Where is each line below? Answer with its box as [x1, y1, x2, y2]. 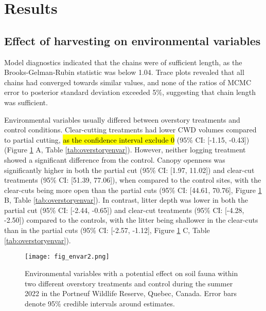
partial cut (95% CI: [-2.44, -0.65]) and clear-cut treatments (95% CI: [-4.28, [4, 204, 244, 215]
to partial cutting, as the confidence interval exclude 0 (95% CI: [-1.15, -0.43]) [4, 134, 250, 145]
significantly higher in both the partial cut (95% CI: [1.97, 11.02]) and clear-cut [4, 164, 255, 175]
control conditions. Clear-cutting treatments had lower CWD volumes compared [4, 124, 257, 135]
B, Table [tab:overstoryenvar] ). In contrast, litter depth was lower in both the [4, 195, 248, 205]
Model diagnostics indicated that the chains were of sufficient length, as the [4, 56, 242, 67]
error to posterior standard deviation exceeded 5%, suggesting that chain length [4, 87, 256, 98]
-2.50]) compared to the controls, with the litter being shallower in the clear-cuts [4, 215, 258, 225]
